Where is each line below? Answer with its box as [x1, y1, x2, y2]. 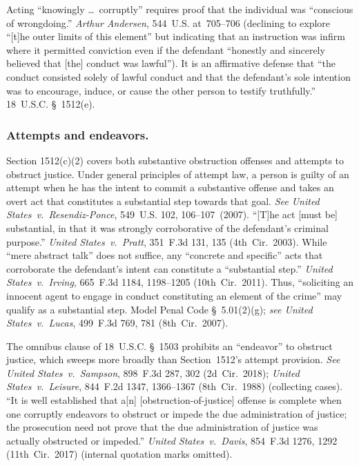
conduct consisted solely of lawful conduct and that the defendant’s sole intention [6, 69, 351, 84]
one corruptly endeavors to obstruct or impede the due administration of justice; [6, 406, 347, 420]
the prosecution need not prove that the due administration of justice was [6, 420, 318, 434]
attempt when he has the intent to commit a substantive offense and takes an [6, 180, 334, 195]
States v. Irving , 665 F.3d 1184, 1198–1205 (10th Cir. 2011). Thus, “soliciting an [6, 275, 354, 289]
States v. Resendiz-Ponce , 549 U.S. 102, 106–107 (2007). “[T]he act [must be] [6, 207, 338, 222]
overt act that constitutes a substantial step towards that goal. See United [6, 193, 320, 208]
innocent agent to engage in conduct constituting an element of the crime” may [6, 288, 342, 302]
